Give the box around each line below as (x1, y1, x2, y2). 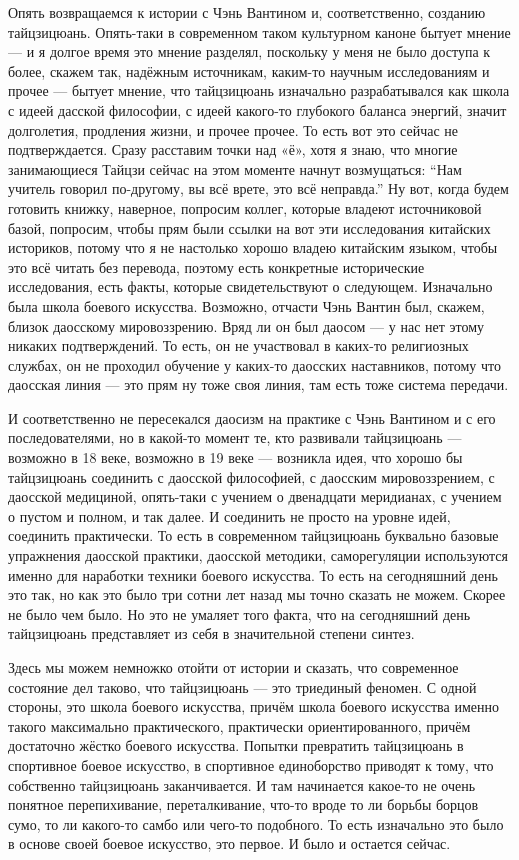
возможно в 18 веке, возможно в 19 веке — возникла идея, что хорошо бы (8, 447, 463, 468)
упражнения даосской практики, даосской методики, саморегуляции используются (8, 545, 508, 566)
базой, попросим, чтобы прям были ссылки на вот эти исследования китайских (8, 217, 491, 238)
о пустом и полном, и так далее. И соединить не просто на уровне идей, (8, 505, 451, 526)
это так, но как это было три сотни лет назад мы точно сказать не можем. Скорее (8, 584, 506, 605)
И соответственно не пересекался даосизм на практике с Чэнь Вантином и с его (8, 407, 496, 428)
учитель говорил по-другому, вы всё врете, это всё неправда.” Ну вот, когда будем (8, 178, 509, 199)
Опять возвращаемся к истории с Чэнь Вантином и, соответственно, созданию (8, 2, 486, 22)
